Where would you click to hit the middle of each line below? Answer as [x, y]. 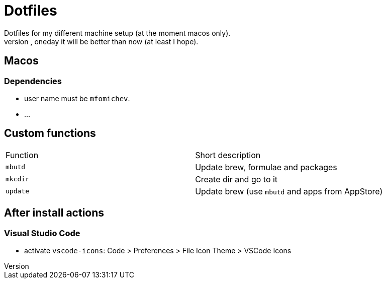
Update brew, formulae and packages [266, 167]
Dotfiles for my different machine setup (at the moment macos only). [117, 33]
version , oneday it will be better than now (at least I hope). [101, 41]
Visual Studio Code [42, 233]
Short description [228, 155]
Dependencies [33, 81]
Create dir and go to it [236, 179]
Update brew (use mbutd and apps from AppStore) [289, 191]
